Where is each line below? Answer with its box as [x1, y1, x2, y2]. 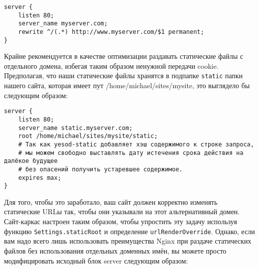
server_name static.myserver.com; [18, 124, 133, 132]
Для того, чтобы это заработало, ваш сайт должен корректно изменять [4, 196, 218, 207]
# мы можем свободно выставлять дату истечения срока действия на [18, 149, 244, 156]
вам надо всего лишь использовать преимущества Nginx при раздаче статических [4, 236, 252, 246]
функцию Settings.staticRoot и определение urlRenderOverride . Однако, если [4, 226, 255, 236]
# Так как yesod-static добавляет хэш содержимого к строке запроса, [18, 140, 255, 148]
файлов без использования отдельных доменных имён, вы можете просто [4, 245, 227, 256]
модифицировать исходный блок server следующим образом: [4, 255, 188, 266]
